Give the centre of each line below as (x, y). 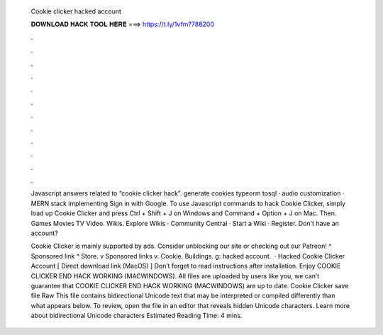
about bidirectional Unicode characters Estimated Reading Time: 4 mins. (137, 316)
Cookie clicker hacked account (76, 11)
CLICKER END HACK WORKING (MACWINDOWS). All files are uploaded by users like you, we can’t (175, 276)
